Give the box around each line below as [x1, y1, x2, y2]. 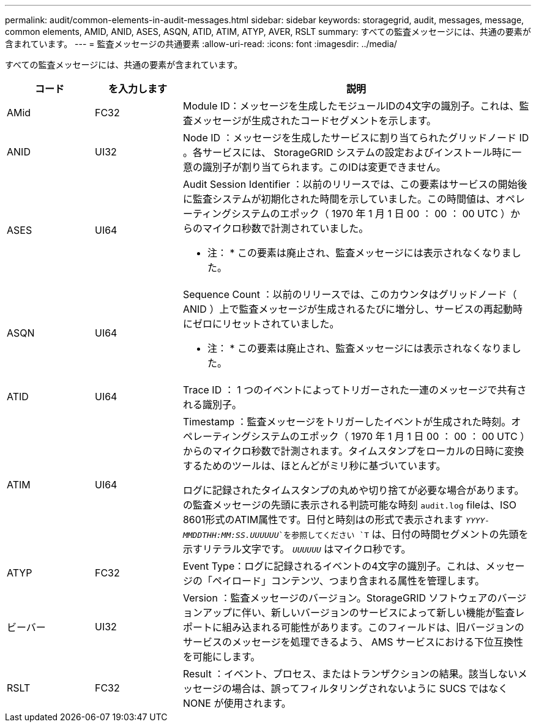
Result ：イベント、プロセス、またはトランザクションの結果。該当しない [182, 668, 518, 680]
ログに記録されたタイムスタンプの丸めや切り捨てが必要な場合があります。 [182, 484, 524, 496]
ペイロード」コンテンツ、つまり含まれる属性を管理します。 [212, 575, 485, 587]
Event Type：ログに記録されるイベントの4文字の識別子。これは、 [182, 560, 486, 572]
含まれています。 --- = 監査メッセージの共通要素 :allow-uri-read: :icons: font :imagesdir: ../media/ [5, 39, 397, 49]
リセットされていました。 [221, 318, 340, 330]
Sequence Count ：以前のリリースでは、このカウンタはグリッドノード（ [182, 288, 517, 300]
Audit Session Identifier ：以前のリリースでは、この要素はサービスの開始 [182, 178, 518, 190]
